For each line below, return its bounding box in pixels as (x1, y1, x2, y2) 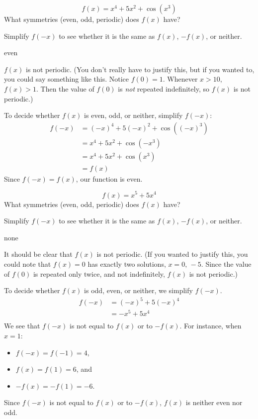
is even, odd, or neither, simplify (84, 110, 183, 120)
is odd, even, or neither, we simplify (84, 285, 193, 296)
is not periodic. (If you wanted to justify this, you (96, 249, 248, 259)
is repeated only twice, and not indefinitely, (33, 268, 165, 279)
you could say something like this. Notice (4, 74, 129, 84)
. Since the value (201, 258, 252, 269)
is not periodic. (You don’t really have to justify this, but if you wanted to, (26, 64, 255, 74)
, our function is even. (76, 173, 143, 184)
